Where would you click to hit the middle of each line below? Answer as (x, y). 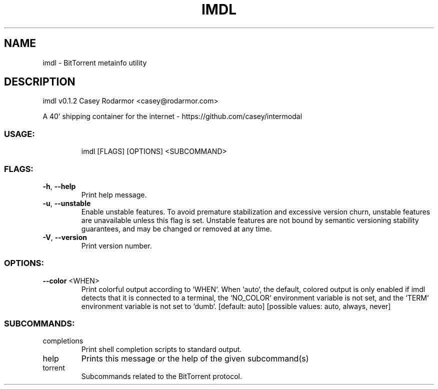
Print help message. (114, 194)
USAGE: (19, 134)
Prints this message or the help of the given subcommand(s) (195, 359)
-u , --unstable (67, 203)
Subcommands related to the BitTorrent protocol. (162, 376)
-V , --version (65, 237)
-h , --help (59, 186)
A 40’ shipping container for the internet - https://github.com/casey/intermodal (172, 116)
